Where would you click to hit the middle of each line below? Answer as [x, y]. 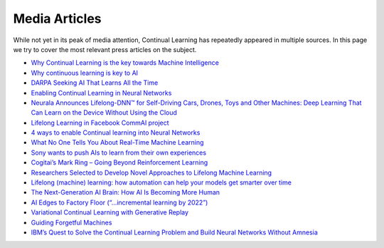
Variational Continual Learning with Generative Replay [110, 212]
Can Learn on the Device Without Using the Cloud [104, 113]
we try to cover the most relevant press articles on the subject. [105, 49]
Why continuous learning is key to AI [85, 73]
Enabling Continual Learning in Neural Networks [101, 93]
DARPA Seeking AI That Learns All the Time [95, 83]
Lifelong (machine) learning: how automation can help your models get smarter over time [161, 182]
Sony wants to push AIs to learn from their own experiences [118, 153]
